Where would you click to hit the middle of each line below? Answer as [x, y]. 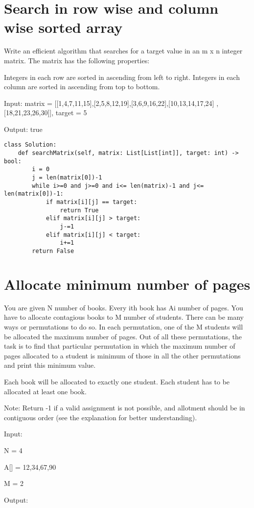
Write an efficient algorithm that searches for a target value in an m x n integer [123, 51]
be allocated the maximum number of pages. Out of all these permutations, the [123, 336]
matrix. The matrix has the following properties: [77, 60]
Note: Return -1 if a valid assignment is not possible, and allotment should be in [125, 408]
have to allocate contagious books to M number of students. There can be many [124, 317]
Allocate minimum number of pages [127, 284]
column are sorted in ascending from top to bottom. [82, 87]
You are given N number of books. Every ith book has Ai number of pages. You [124, 307]
